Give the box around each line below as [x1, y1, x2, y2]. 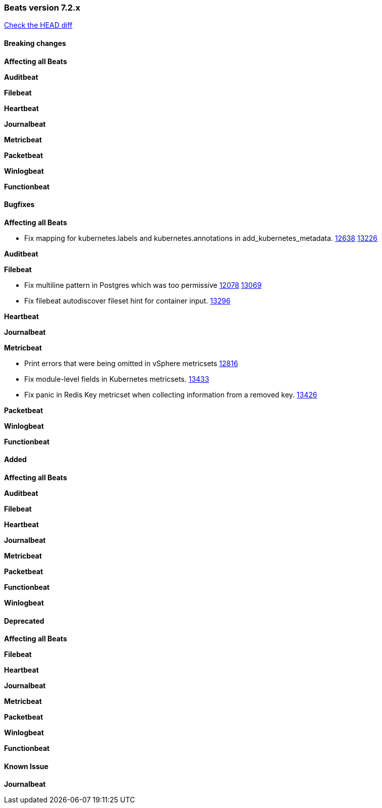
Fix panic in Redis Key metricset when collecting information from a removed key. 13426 [24, 390, 317, 399]
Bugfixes [4, 200, 35, 209]
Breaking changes [4, 38, 66, 47]
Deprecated [4, 616, 44, 625]
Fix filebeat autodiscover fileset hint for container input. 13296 [24, 296, 231, 305]
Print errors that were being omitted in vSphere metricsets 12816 [24, 359, 238, 368]
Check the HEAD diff [4, 21, 73, 30]
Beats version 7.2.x [4, 3, 80, 13]
